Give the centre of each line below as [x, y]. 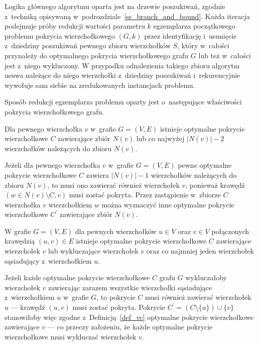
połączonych [230, 231]
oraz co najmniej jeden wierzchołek [200, 251]
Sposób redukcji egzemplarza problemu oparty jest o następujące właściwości [123, 102]
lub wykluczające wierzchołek [93, 251]
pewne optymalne [205, 165]
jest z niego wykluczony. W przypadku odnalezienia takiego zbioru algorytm [122, 65]
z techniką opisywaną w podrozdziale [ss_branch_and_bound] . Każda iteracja [127, 16]
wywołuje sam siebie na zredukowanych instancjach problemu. [100, 85]
